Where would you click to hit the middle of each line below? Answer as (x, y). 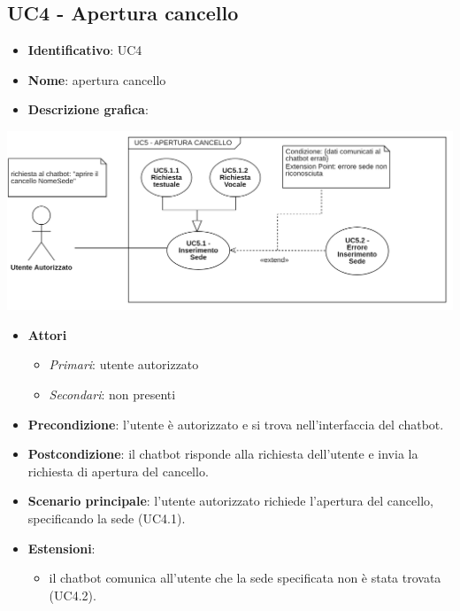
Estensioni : (61, 548)
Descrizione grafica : (88, 109)
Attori (47, 334)
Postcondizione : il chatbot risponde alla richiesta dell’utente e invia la (223, 454)
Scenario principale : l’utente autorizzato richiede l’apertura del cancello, (230, 501)
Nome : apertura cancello (97, 79)
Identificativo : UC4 (85, 50)
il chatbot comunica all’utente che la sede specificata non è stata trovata (245, 578)
